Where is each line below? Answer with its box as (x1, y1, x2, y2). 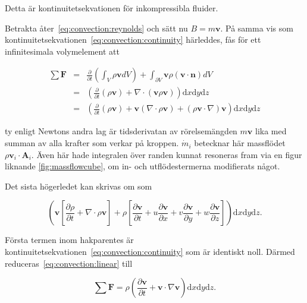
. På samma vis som (220, 21, 293, 34)
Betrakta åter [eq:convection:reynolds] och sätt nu (5, 21, 188, 34)
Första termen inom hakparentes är (5, 233, 134, 246)
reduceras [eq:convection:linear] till (5, 257, 133, 269)
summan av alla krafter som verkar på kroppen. (5, 137, 179, 149)
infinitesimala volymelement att (5, 45, 120, 57)
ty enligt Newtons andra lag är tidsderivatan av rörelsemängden (5, 125, 237, 137)
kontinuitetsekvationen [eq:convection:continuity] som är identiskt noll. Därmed (5, 245, 295, 258)
